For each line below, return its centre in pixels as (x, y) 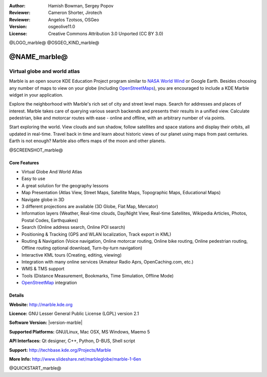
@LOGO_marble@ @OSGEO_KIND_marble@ (54, 43)
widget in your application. (36, 95)
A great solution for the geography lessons (65, 185)
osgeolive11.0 (62, 27)
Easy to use (33, 179)
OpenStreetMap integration (49, 283)
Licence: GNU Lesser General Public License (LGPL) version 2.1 (74, 314)
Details (17, 295)
